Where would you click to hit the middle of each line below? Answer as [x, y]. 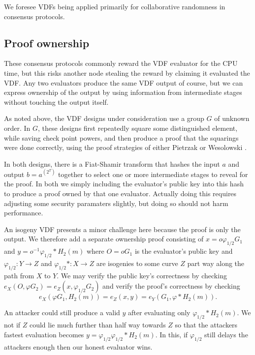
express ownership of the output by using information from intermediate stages [123, 92]
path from [19, 275]
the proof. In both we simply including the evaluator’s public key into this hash [124, 184]
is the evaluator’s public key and [184, 251]
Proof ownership [47, 43]
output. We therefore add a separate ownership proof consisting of [104, 239]
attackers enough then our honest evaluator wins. [78, 346]
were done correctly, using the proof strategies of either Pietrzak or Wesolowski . [125, 147]
